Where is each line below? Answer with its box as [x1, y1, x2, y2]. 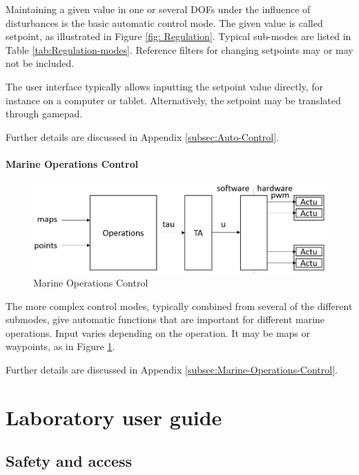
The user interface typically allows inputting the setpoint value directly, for [6, 79, 324, 93]
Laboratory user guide [6, 403, 222, 431]
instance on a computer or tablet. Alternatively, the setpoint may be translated [6, 93, 341, 107]
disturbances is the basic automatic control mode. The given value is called [6, 15, 323, 30]
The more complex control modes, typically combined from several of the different [6, 298, 353, 313]
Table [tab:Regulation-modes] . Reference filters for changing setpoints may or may [6, 42, 353, 57]
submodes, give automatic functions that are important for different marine [6, 312, 325, 327]
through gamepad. [6, 106, 83, 121]
